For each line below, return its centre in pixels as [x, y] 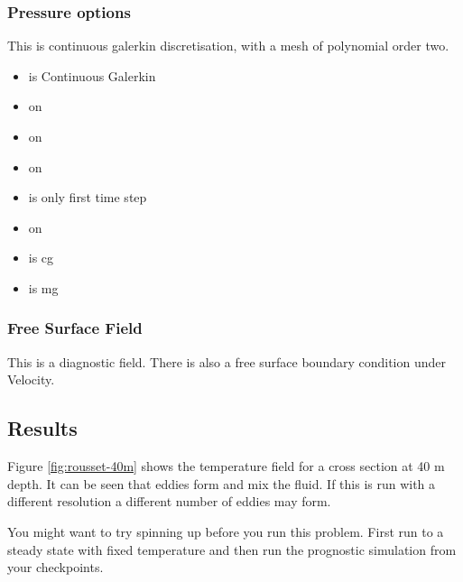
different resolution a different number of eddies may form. [169, 501]
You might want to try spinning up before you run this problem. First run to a [226, 531]
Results [42, 428]
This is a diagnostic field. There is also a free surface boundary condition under [227, 361]
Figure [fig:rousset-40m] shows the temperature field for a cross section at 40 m [226, 466]
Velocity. [31, 379]
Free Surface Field [75, 328]
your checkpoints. [56, 567]
